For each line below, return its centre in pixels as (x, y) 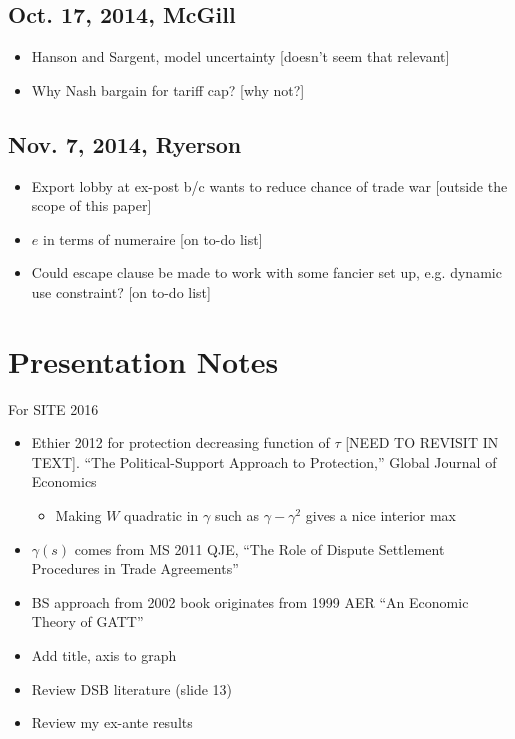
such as (237, 515)
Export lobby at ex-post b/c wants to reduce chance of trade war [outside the (269, 185)
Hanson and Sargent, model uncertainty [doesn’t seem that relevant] (240, 56)
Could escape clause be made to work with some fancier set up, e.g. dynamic (266, 272)
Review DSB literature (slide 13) (132, 688)
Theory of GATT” (87, 621)
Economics (64, 481)
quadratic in (161, 515)
